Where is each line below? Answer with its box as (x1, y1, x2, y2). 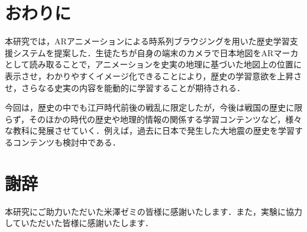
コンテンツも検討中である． (12, 136, 121, 148)
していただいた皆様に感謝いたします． (5, 217, 154, 229)
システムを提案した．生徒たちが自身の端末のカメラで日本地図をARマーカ (12, 46, 299, 59)
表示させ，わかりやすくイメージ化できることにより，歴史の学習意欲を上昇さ (5, 69, 302, 82)
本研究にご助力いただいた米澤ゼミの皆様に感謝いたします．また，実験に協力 (5, 205, 302, 217)
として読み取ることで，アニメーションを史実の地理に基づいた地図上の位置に (5, 58, 302, 70)
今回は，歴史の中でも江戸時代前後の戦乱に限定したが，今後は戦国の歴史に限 (5, 101, 303, 114)
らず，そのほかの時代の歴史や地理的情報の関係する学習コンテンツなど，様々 (5, 112, 302, 125)
